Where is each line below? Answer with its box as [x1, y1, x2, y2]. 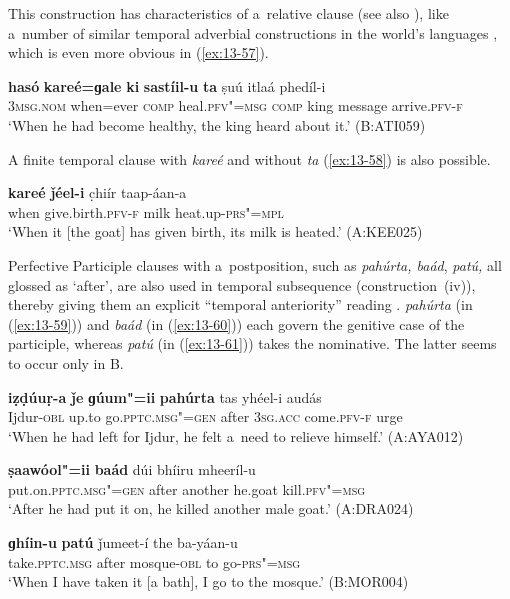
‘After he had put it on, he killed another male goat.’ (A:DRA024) [8, 498, 414, 519]
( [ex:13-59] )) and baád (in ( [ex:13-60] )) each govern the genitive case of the [8, 313, 465, 334]
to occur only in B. [8, 352, 124, 373]
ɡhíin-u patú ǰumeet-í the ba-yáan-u [8, 532, 238, 553]
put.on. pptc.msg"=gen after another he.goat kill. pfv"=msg [8, 478, 366, 499]
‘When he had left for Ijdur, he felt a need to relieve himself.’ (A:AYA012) [8, 425, 464, 446]
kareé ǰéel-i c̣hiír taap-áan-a [8, 182, 187, 203]
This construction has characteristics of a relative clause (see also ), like [8, 3, 449, 23]
